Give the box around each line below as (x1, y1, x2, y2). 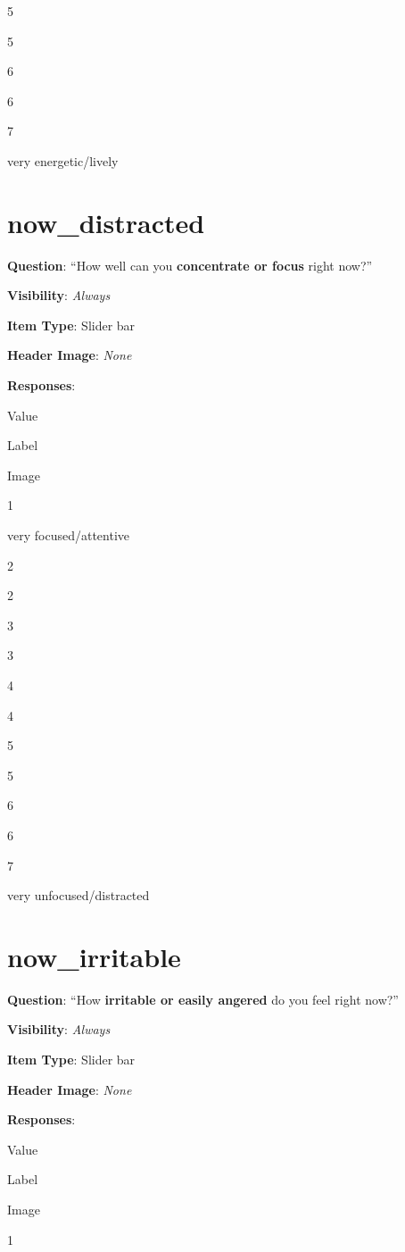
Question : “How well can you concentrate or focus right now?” (7, 255, 373, 274)
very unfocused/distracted (7, 886, 150, 905)
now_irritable (7, 938, 181, 974)
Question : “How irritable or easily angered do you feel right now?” (7, 989, 399, 1008)
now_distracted (7, 204, 205, 240)
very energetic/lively (7, 151, 119, 170)
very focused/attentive (7, 526, 130, 545)
